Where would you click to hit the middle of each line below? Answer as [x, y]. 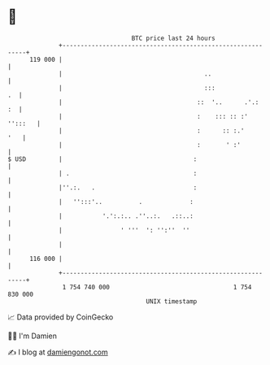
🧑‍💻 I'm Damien [33, 336]
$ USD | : [102, 159]
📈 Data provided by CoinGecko [61, 317]
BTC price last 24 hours [174, 38]
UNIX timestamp [172, 301]
